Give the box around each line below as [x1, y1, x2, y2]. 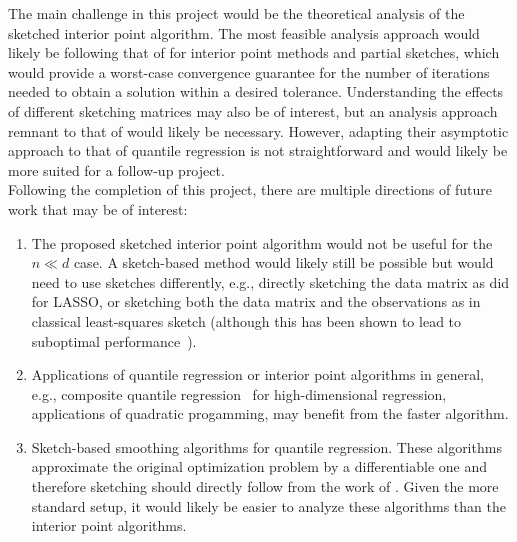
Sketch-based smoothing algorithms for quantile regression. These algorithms [31, 436, 502, 457]
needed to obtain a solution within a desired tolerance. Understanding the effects [8, 81, 504, 102]
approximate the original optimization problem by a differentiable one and [31, 456, 487, 477]
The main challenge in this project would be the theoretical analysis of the [8, 3, 465, 23]
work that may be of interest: [8, 198, 188, 219]
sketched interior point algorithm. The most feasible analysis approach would [8, 22, 480, 43]
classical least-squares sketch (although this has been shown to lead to [31, 310, 462, 331]
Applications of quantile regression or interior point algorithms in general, [31, 364, 484, 385]
